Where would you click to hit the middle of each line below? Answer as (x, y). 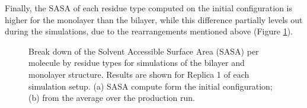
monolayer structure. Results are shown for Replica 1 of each (139, 74)
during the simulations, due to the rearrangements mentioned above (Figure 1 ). (149, 31)
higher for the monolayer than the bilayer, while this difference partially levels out (154, 19)
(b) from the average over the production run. (112, 98)
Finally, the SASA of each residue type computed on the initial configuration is (149, 8)
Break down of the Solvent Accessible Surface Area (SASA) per (144, 51)
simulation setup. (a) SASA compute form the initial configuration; (151, 86)
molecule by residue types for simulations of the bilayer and (137, 63)
